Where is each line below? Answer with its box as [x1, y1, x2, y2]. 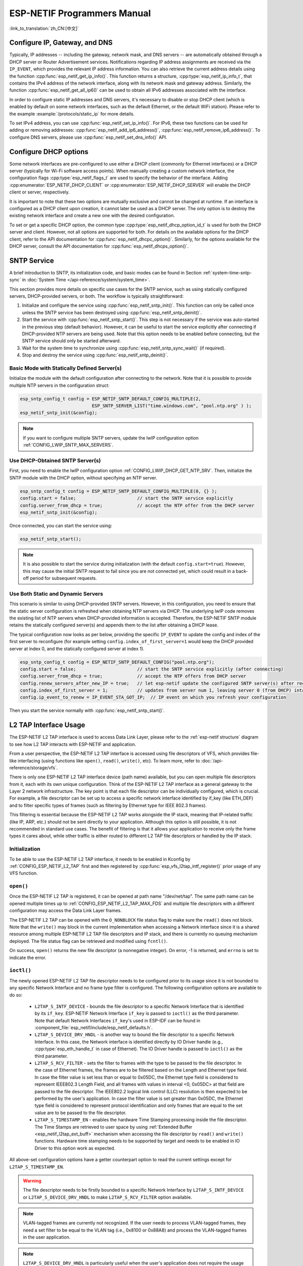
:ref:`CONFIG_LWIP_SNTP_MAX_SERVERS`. [23, 442, 114, 448]
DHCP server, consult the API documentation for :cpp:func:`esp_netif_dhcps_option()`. [9, 243, 189, 249]
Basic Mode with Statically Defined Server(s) [9, 365, 122, 372]
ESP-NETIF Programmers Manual [9, 8, 151, 19]
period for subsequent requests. [30, 575, 97, 581]
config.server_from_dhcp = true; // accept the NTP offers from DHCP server [20, 674, 247, 679]
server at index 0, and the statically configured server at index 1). [9, 646, 145, 652]
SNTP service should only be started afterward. [22, 338, 121, 344]
